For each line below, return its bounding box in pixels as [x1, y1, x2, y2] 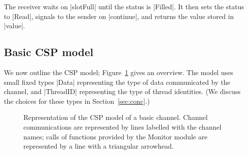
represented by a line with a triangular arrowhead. [23, 141, 174, 151]
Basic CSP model [4, 44, 94, 59]
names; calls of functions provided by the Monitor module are [23, 131, 208, 141]
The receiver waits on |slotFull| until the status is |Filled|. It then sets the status [4, 1, 244, 11]
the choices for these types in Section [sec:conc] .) [4, 96, 150, 106]
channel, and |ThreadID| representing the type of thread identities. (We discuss [4, 86, 241, 96]
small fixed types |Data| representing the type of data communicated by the [4, 77, 230, 87]
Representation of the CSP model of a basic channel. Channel [23, 112, 208, 122]
